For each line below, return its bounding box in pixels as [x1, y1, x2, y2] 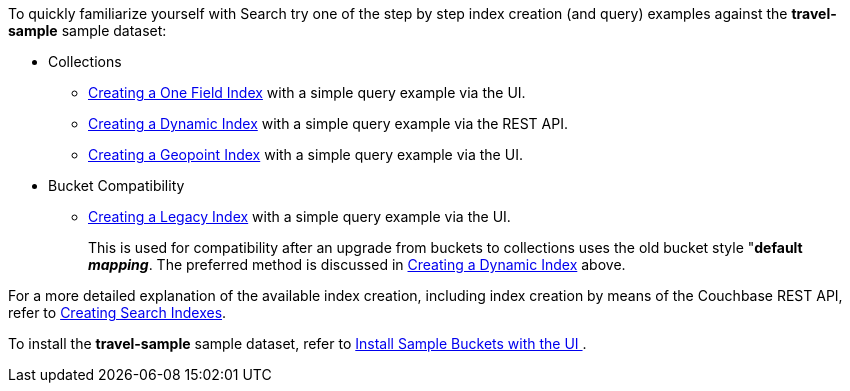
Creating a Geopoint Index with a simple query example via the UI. [88, 146, 523, 163]
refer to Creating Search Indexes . [8, 304, 227, 321]
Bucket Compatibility [48, 177, 185, 194]
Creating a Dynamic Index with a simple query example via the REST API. [88, 115, 568, 132]
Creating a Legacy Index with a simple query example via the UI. [88, 208, 511, 225]
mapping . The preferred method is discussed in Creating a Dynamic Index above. [88, 256, 626, 273]
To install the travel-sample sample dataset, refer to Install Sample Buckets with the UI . [8, 335, 587, 352]
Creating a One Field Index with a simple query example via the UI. [88, 84, 526, 101]
